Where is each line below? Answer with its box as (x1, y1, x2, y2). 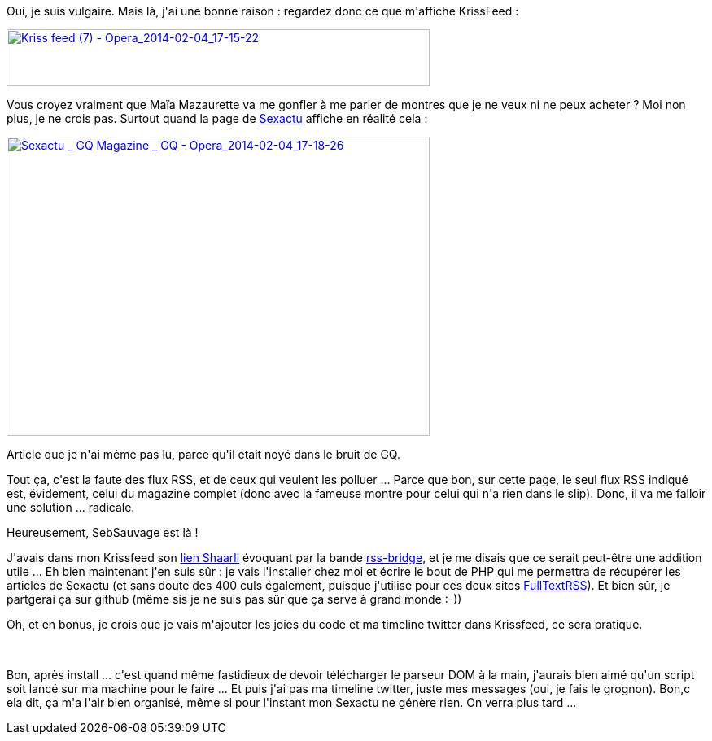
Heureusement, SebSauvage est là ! (7, 525, 199, 539)
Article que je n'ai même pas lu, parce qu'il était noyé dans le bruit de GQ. (7, 447, 400, 461)
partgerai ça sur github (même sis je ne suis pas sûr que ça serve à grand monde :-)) (7, 592, 462, 606)
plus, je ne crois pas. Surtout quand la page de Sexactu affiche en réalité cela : (7, 111, 428, 125)
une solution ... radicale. (7, 500, 135, 514)
